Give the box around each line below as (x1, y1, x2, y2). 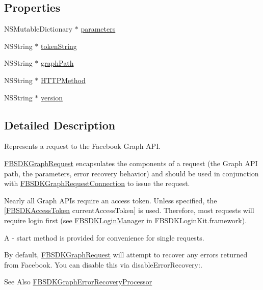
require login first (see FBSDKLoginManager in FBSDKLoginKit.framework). (4, 215, 247, 225)
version (41, 92, 63, 102)
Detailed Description (4, 117, 116, 133)
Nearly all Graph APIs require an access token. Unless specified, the (4, 195, 217, 205)
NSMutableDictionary (4, 23, 73, 34)
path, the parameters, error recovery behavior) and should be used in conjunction (4, 168, 259, 178)
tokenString (41, 40, 77, 51)
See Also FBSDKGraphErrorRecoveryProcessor (4, 276, 152, 287)
